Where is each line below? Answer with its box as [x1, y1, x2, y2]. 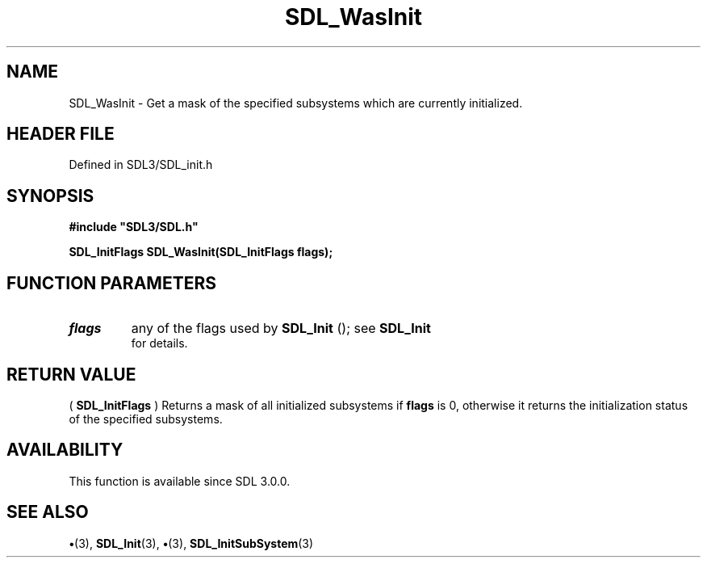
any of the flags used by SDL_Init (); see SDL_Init [131, 320, 431, 337]
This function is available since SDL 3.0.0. [69, 474, 291, 488]
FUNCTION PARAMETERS [6, 272, 216, 293]
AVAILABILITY [6, 440, 123, 461]
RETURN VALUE [6, 364, 136, 385]
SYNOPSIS [6, 185, 94, 206]
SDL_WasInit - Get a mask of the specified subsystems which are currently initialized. [69, 95, 523, 110]
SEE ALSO [6, 502, 89, 523]
